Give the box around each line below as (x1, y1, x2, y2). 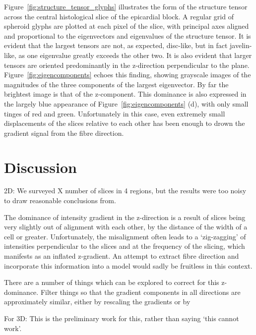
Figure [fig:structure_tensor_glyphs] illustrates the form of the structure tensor (4, 1, 248, 11)
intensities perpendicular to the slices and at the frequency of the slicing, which (4, 241, 245, 251)
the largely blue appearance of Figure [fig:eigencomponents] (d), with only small (4, 98, 249, 109)
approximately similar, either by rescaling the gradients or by (4, 296, 191, 307)
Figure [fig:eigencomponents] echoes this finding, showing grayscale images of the (4, 69, 251, 80)
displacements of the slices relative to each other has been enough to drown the (4, 118, 245, 128)
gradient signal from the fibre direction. (4, 127, 124, 138)
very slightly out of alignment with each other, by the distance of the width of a (4, 222, 248, 232)
